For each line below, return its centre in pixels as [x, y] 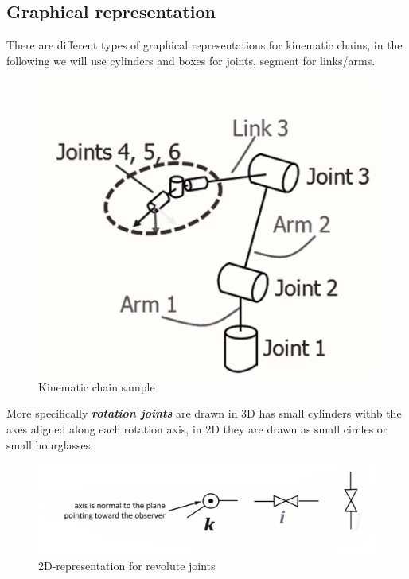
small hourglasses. [50, 444]
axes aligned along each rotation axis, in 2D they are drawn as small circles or [197, 428]
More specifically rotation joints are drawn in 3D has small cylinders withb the [204, 413]
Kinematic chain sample [97, 386]
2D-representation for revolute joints [127, 565]
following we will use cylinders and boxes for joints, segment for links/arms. [191, 60]
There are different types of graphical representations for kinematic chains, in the [204, 45]
